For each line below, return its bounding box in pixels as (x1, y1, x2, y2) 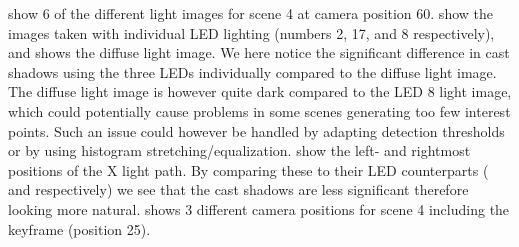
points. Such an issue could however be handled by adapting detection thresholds (8, 120, 505, 141)
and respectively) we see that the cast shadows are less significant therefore (8, 179, 469, 200)
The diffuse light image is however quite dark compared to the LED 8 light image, (8, 81, 512, 102)
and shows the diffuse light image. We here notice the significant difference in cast (8, 42, 510, 63)
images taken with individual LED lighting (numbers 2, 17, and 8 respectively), (8, 22, 495, 43)
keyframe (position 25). (8, 218, 151, 239)
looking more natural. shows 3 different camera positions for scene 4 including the (8, 198, 510, 219)
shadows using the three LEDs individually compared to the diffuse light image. (8, 61, 497, 82)
